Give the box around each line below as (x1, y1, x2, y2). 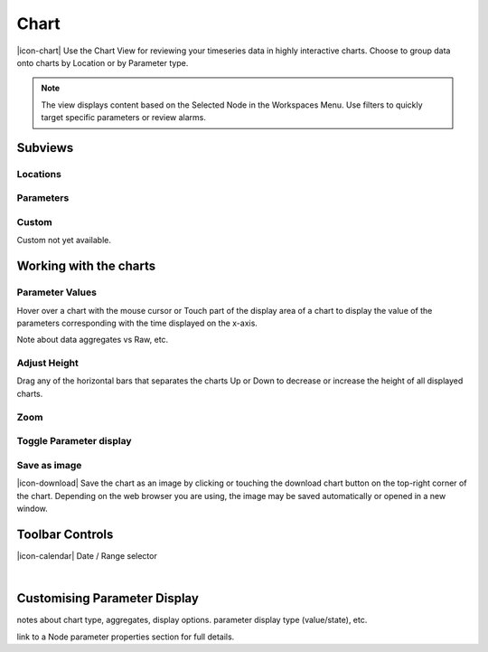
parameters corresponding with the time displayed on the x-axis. (16, 317, 258, 328)
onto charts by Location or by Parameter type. (16, 57, 189, 68)
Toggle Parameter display (16, 435, 132, 448)
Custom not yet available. (16, 235, 112, 246)
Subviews (16, 140, 74, 156)
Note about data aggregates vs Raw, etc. (16, 335, 169, 345)
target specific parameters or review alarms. (41, 112, 207, 123)
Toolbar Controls (16, 526, 114, 542)
